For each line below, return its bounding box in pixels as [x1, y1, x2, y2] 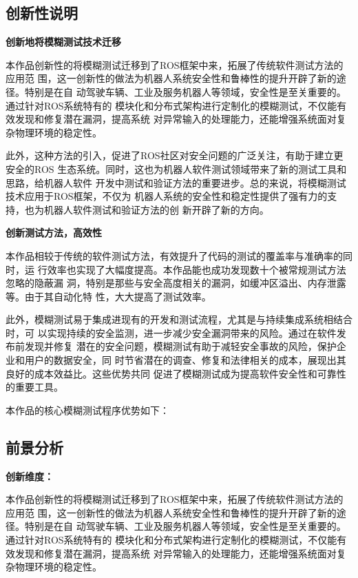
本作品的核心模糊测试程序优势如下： [6, 402, 169, 417]
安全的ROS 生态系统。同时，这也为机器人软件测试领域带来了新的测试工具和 [6, 161, 347, 176]
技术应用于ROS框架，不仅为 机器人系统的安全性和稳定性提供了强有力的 [6, 189, 328, 203]
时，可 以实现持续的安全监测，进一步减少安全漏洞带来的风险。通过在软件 [6, 325, 337, 340]
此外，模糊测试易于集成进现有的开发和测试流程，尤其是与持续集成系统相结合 [6, 312, 352, 327]
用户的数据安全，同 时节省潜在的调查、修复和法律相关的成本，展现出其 [24, 353, 346, 367]
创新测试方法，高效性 [6, 225, 102, 240]
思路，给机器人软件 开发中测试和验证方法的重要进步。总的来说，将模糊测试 [6, 175, 346, 189]
